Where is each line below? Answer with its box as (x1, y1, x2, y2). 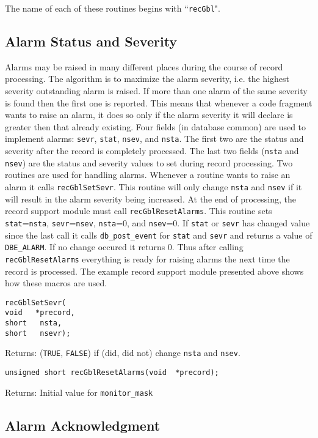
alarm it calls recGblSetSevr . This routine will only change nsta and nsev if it (5, 180, 302, 193)
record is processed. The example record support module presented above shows (5, 264, 304, 277)
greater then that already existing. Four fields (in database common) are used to (5, 120, 306, 133)
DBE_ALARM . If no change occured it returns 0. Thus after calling (5, 240, 244, 253)
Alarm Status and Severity (5, 32, 178, 51)
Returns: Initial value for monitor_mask (5, 385, 153, 398)
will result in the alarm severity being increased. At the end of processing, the (5, 192, 296, 205)
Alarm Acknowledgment (5, 415, 161, 434)
